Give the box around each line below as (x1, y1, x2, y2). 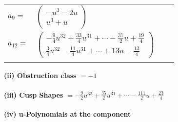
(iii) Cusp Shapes (4, 89, 63, 100)
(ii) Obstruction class (4, 70, 77, 81)
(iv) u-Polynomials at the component (4, 109, 131, 119)
